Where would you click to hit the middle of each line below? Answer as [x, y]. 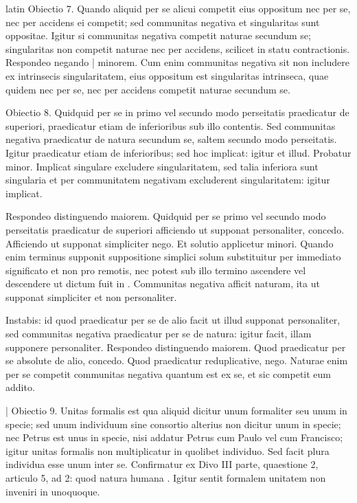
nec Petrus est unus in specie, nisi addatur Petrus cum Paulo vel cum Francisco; [174, 437]
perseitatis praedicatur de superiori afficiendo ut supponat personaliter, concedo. [175, 229]
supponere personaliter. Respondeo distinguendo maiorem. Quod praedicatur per [176, 347]
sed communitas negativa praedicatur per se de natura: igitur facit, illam [159, 334]
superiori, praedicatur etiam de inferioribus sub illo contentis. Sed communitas [171, 125]
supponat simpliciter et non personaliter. [91, 297]
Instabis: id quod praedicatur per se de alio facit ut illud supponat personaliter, [173, 320]
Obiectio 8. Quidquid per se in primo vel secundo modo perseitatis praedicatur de [177, 112]
